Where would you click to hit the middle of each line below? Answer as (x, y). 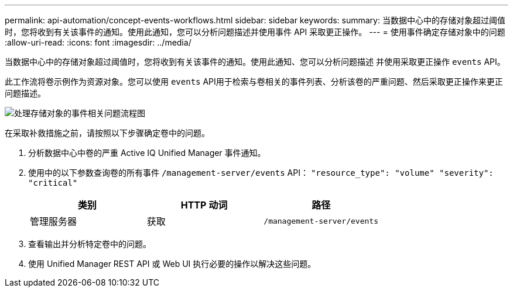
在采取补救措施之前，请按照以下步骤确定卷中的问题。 (107, 133)
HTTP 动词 (204, 205)
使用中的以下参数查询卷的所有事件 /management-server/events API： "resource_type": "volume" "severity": (261, 173)
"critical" (53, 183)
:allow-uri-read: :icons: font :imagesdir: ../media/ (98, 42)
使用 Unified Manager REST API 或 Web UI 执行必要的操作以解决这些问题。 (172, 264)
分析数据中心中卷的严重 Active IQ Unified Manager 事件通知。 (147, 153)
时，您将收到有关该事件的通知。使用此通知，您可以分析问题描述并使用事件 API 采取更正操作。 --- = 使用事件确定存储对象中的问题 (255, 32)
